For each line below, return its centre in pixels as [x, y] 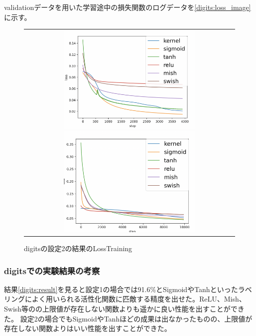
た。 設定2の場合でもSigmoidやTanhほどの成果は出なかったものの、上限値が [128, 318]
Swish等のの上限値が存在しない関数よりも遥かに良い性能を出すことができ [124, 309]
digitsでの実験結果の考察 [52, 270]
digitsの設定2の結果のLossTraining [78, 248]
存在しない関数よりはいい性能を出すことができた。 [88, 328]
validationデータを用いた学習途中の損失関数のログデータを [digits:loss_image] [128, 7]
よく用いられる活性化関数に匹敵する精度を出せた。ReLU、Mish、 [139, 299]
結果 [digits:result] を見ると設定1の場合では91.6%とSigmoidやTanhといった [121, 289]
